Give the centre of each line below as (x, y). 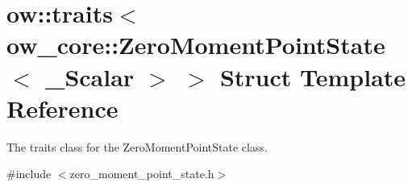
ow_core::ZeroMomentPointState (196, 45)
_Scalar (90, 76)
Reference (62, 108)
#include (29, 174)
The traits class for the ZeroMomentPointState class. (137, 146)
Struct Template (313, 76)
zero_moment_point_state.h (142, 174)
